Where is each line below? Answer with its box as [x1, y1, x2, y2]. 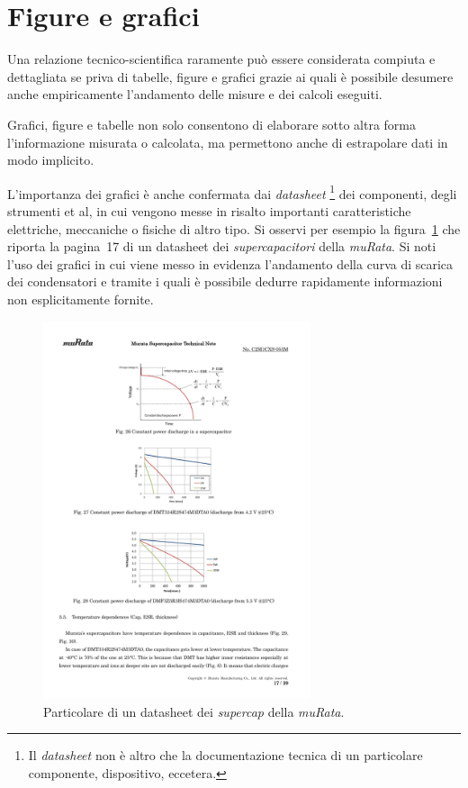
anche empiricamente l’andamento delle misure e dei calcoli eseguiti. [7, 85, 382, 104]
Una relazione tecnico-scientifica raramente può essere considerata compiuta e [7, 50, 436, 68]
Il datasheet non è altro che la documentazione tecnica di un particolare [28, 746, 423, 765]
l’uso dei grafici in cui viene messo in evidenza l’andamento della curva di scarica [7, 254, 454, 273]
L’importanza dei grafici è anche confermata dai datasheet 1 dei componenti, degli [7, 181, 457, 203]
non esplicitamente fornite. [7, 289, 154, 308]
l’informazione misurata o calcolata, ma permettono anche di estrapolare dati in [7, 132, 448, 151]
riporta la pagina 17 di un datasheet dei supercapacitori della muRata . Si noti [7, 237, 436, 256]
